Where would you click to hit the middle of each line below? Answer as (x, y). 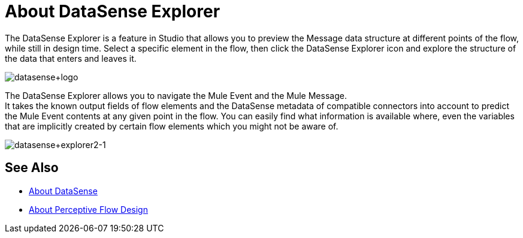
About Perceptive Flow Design (88, 209)
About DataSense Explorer (113, 11)
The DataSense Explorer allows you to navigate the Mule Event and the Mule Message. (176, 95)
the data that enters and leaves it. (71, 58)
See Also (32, 168)
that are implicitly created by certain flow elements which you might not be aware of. (172, 126)
